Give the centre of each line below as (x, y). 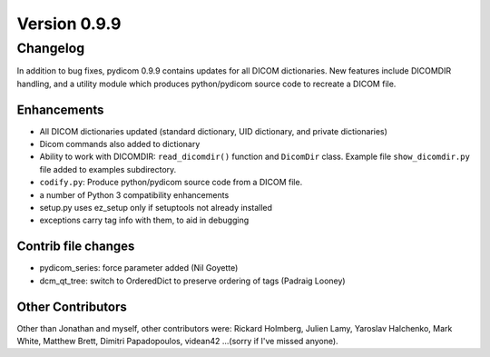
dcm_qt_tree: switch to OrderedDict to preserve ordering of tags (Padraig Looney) (192, 281)
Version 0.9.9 (69, 24)
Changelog (51, 48)
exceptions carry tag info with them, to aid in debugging (144, 220)
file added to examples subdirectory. (108, 169)
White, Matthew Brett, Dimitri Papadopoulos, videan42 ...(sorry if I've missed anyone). (178, 342)
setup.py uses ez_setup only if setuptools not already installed (156, 208)
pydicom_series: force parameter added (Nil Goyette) (139, 268)
